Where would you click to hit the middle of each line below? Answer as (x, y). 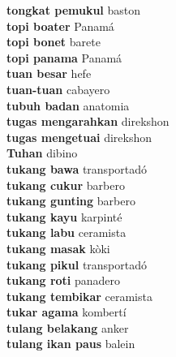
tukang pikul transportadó (77, 264)
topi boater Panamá (60, 26)
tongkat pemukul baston (74, 10)
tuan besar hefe (49, 73)
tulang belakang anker (68, 327)
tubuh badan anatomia (68, 105)
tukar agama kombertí (67, 312)
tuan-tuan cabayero (58, 89)
